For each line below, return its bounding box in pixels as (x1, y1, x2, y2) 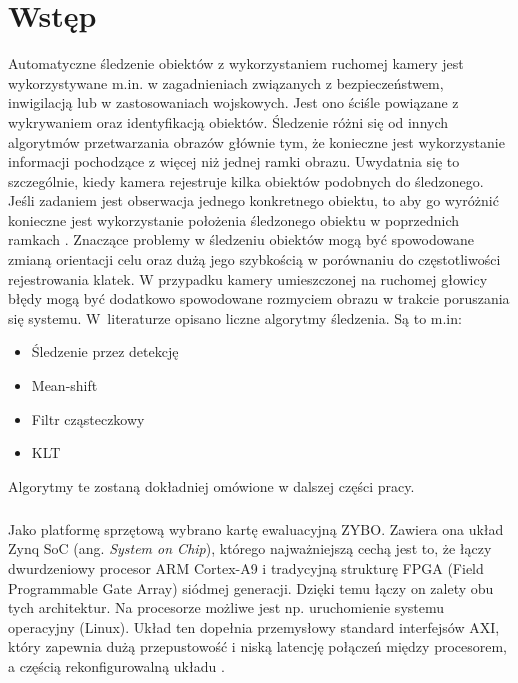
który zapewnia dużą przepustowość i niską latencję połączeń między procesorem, (8, 636, 508, 657)
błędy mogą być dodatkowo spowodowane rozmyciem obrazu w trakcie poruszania (8, 288, 510, 309)
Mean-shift (31, 375, 98, 396)
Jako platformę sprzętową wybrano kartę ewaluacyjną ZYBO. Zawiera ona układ (8, 518, 504, 539)
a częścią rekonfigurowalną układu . (8, 655, 225, 676)
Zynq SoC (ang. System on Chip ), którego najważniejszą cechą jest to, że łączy (8, 538, 492, 559)
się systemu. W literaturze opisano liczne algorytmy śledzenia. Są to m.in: (8, 307, 462, 328)
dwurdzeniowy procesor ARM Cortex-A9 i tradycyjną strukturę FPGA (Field (8, 557, 484, 578)
